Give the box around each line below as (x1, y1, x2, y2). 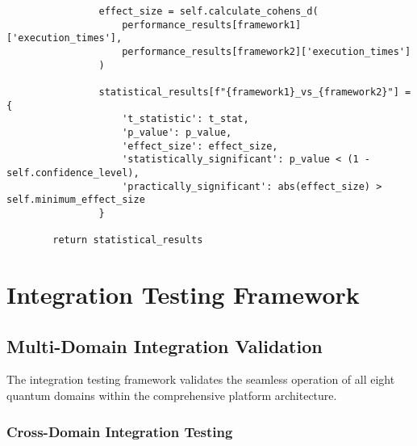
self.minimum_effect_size (6, 194, 145, 206)
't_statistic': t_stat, (122, 113, 249, 125)
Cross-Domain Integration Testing (6, 421, 233, 441)
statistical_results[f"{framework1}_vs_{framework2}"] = (98, 86, 411, 98)
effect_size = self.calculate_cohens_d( (98, 6, 319, 17)
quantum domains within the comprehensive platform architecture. (6, 386, 337, 403)
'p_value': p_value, (122, 126, 232, 138)
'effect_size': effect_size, (122, 140, 278, 152)
